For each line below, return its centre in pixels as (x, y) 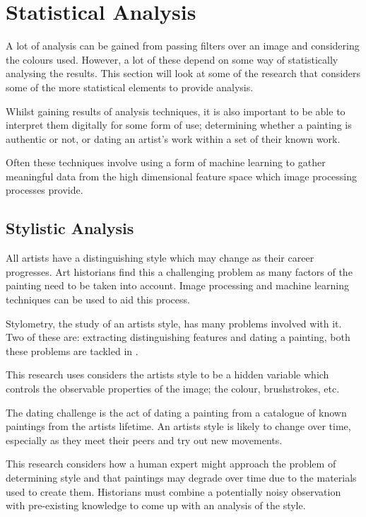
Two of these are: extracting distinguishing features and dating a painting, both (178, 337)
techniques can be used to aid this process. (98, 300)
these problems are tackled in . (72, 350)
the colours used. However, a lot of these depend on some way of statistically (172, 59)
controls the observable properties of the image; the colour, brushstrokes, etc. (173, 389)
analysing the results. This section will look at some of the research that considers (183, 73)
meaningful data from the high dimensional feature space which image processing (182, 176)
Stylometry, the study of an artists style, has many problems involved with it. (174, 323)
